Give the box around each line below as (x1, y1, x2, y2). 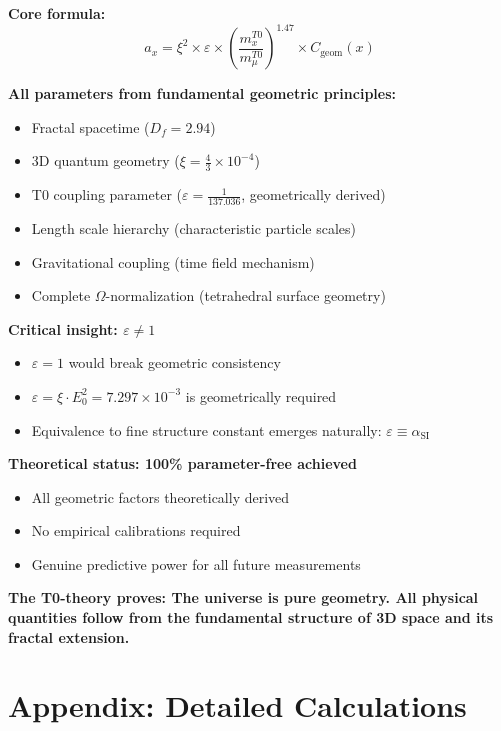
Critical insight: (8, 318, 118, 339)
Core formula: (8, 3, 106, 23)
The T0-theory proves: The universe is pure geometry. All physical (8, 587, 479, 608)
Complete (31, 285, 91, 306)
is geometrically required (185, 385, 337, 406)
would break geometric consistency (68, 352, 281, 373)
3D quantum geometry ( (31, 150, 180, 171)
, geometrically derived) (241, 184, 386, 205)
